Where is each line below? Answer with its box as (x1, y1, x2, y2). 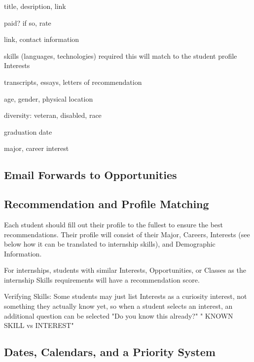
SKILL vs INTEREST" (4, 320, 74, 330)
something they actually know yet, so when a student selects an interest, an (4, 301, 233, 311)
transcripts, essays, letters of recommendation (4, 76, 142, 87)
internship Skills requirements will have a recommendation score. (4, 274, 200, 285)
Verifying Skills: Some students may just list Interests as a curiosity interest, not (4, 291, 247, 301)
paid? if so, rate (4, 17, 51, 28)
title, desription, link (4, 1, 66, 11)
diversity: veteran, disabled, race (4, 110, 102, 120)
